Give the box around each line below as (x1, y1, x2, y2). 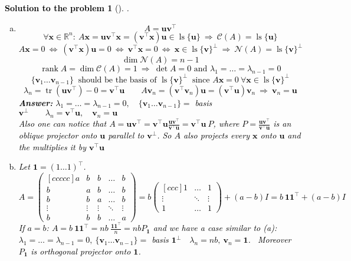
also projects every (183, 129, 250, 141)
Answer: (18, 96, 53, 108)
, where (213, 117, 240, 130)
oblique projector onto (18, 129, 97, 141)
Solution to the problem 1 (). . (5, 2, 129, 14)
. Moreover (248, 233, 291, 246)
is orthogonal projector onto (31, 245, 131, 257)
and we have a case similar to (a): (153, 222, 277, 234)
